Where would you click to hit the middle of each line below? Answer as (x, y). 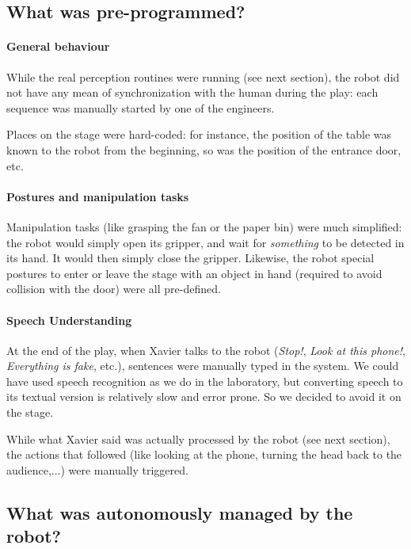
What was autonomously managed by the (180, 512)
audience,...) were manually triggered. (97, 469)
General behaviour (58, 46)
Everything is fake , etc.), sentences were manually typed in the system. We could (203, 366)
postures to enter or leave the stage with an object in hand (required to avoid (194, 273)
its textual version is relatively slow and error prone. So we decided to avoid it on (204, 396)
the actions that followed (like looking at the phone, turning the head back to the (204, 454)
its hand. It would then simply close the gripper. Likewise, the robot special (190, 258)
